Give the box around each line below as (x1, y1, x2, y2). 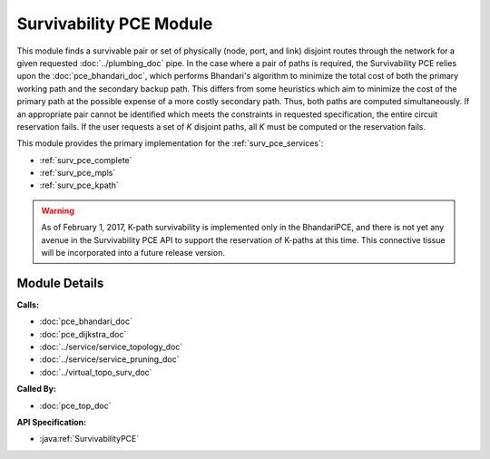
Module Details (16, 275, 104, 290)
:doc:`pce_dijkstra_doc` (39, 328, 127, 339)
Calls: (16, 299, 40, 310)
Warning (41, 205, 74, 216)
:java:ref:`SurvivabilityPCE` (39, 434, 140, 444)
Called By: (16, 384, 56, 395)
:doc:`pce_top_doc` (39, 400, 112, 411)
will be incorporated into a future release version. (41, 248, 226, 259)
